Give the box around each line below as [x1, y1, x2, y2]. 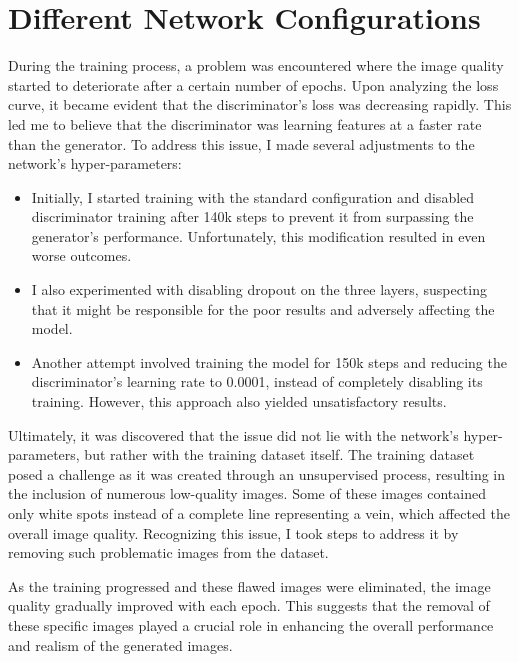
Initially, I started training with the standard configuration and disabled [31, 186, 475, 207]
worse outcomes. [31, 245, 132, 266]
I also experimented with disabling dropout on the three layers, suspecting [31, 279, 487, 300]
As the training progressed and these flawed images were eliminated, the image [8, 575, 491, 596]
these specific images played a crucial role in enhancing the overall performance [8, 614, 494, 635]
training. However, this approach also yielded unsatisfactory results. [31, 391, 447, 412]
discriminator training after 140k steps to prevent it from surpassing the [31, 206, 474, 227]
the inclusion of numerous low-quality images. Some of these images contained [8, 483, 486, 504]
